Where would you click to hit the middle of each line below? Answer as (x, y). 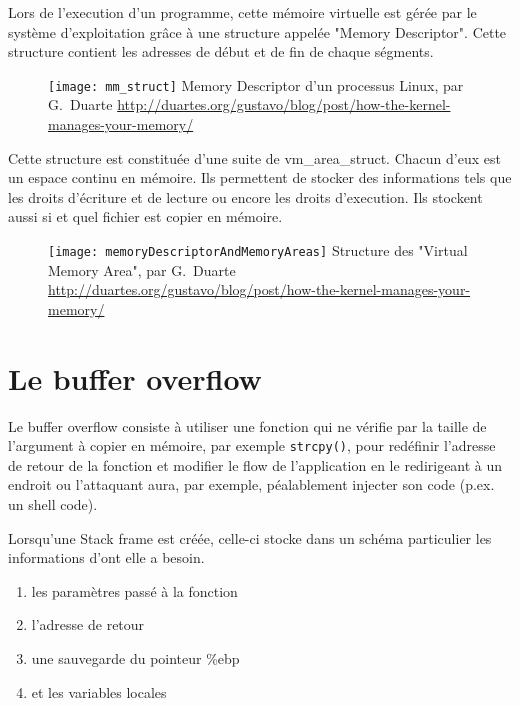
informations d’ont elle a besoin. (106, 557)
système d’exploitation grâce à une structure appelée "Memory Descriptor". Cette (257, 31)
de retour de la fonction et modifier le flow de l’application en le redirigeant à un (255, 464)
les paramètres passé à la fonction (134, 590)
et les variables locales (99, 691)
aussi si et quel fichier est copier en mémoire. (145, 216)
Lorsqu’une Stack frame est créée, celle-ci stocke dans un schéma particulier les (250, 537)
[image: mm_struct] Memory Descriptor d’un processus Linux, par (256, 84)
